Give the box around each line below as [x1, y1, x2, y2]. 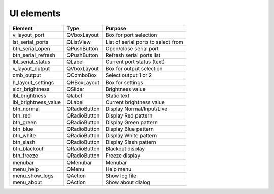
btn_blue [12, 125, 33, 132]
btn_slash [12, 138, 36, 145]
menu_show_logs [12, 172, 54, 179]
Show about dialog [105, 179, 150, 186]
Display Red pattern [105, 112, 153, 119]
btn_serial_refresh [12, 51, 56, 58]
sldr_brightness [12, 85, 50, 92]
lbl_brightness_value [12, 99, 61, 106]
